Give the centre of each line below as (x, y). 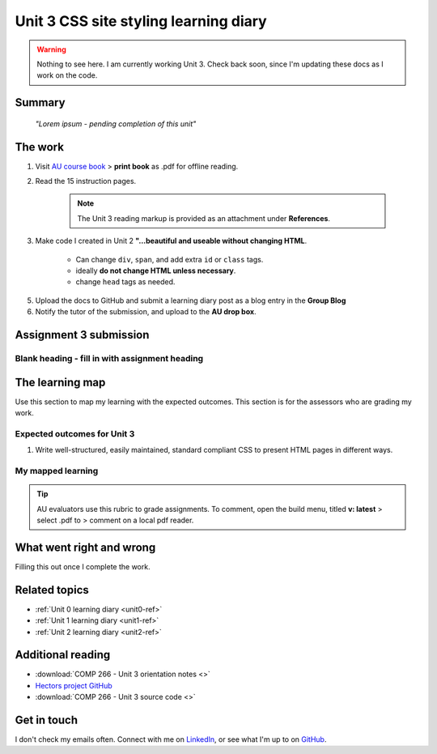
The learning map (60, 382)
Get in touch (47, 720)
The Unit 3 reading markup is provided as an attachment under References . (204, 218)
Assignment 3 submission (82, 335)
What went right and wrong (85, 547)
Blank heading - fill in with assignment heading (109, 358)
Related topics (52, 590)
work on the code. (67, 75)
